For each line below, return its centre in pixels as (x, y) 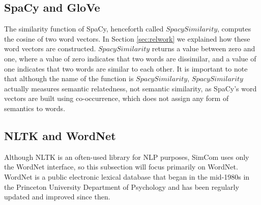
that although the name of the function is (69, 78)
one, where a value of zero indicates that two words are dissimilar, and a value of (130, 58)
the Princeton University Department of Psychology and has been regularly (122, 186)
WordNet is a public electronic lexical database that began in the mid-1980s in (127, 176)
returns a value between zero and (204, 48)
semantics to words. (35, 108)
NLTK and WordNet (60, 135)
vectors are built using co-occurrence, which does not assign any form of (117, 98)
